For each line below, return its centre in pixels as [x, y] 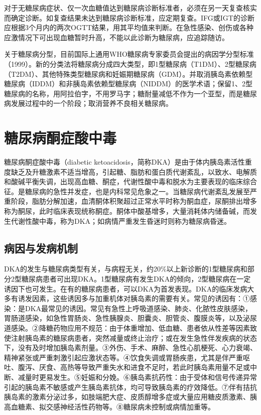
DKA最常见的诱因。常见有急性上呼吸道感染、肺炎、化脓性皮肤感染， [139, 308]
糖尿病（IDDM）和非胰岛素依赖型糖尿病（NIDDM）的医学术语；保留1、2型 [128, 84]
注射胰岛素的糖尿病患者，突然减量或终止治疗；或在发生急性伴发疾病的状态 [134, 337]
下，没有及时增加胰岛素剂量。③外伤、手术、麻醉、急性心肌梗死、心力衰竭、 [130, 348]
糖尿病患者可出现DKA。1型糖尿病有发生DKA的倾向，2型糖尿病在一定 [136, 279]
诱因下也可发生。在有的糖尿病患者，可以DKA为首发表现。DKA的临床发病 [126, 288]
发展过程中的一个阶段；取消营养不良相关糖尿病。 [92, 103]
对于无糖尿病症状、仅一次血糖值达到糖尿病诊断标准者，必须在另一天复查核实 [130, 8]
